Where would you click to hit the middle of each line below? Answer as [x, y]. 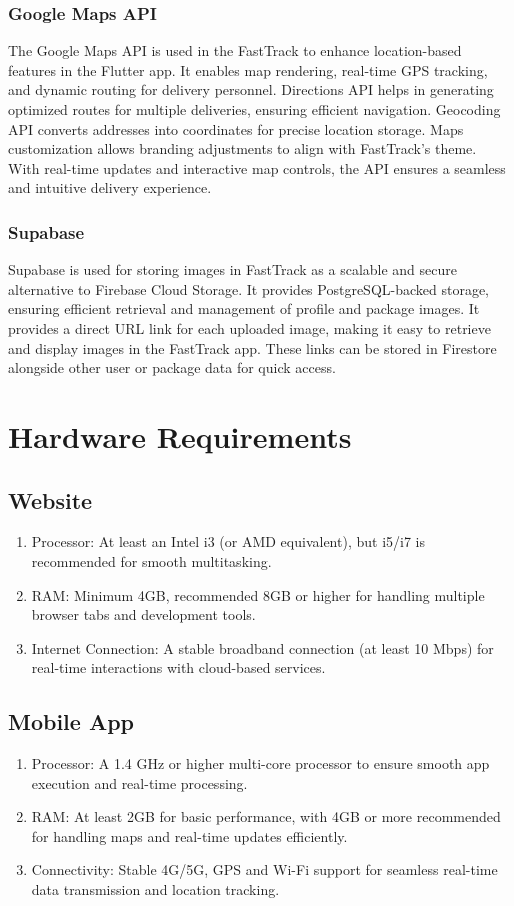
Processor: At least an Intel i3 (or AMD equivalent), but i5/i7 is [228, 541]
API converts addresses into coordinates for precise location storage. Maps [236, 128]
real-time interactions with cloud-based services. [178, 667]
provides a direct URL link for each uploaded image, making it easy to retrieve [249, 327]
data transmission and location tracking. [155, 889]
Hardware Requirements [180, 435]
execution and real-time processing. [139, 782]
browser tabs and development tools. [143, 614]
